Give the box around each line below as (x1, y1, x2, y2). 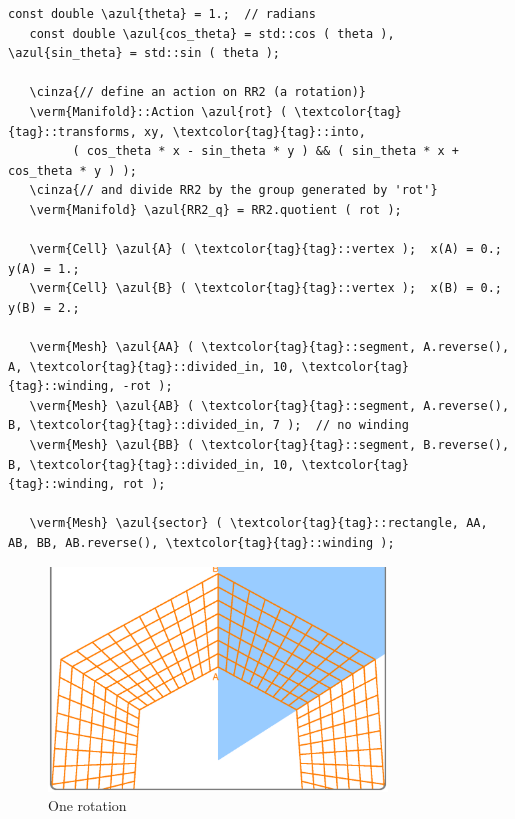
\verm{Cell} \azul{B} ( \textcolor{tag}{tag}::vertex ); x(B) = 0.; (29, 281, 502, 296)
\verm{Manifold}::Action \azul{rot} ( (29, 104, 288, 119)
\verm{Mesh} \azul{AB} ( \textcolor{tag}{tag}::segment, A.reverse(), (29, 398, 510, 413)
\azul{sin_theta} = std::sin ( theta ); (8, 46, 281, 61)
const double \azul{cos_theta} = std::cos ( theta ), (29, 26, 395, 41)
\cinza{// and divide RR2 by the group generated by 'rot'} (29, 183, 438, 198)
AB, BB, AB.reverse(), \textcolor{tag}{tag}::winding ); (8, 536, 395, 551)
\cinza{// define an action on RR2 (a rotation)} (29, 85, 366, 100)
